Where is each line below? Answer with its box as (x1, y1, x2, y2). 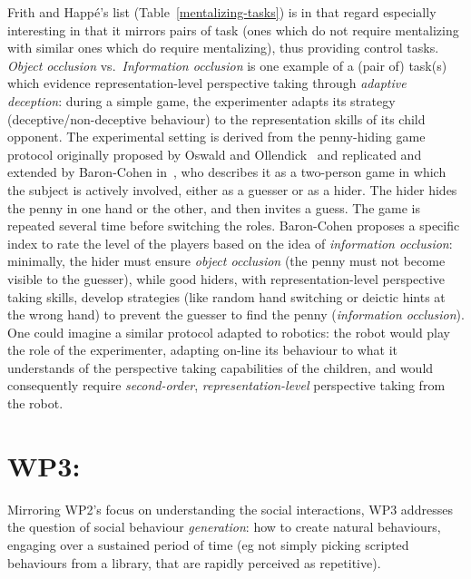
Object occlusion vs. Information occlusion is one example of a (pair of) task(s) (7, 55, 447, 74)
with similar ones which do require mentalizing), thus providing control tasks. (7, 38, 439, 57)
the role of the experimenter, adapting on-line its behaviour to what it (7, 340, 397, 359)
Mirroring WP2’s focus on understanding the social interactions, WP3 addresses (7, 499, 453, 518)
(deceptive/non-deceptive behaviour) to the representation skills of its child (7, 109, 426, 128)
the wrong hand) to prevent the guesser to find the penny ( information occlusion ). (7, 305, 465, 324)
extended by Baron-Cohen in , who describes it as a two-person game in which (7, 162, 446, 182)
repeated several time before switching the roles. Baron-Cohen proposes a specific (7, 216, 460, 235)
